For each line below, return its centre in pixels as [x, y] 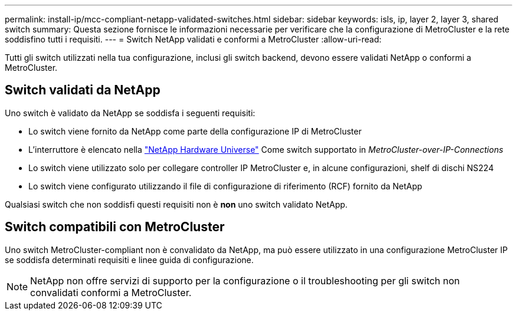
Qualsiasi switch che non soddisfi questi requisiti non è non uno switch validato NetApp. [176, 204]
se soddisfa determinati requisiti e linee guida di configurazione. [129, 260]
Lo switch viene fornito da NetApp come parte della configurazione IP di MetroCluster [195, 131]
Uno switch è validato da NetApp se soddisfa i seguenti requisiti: [130, 113]
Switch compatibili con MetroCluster [115, 227]
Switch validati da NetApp [83, 90]
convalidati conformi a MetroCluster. [111, 292]
